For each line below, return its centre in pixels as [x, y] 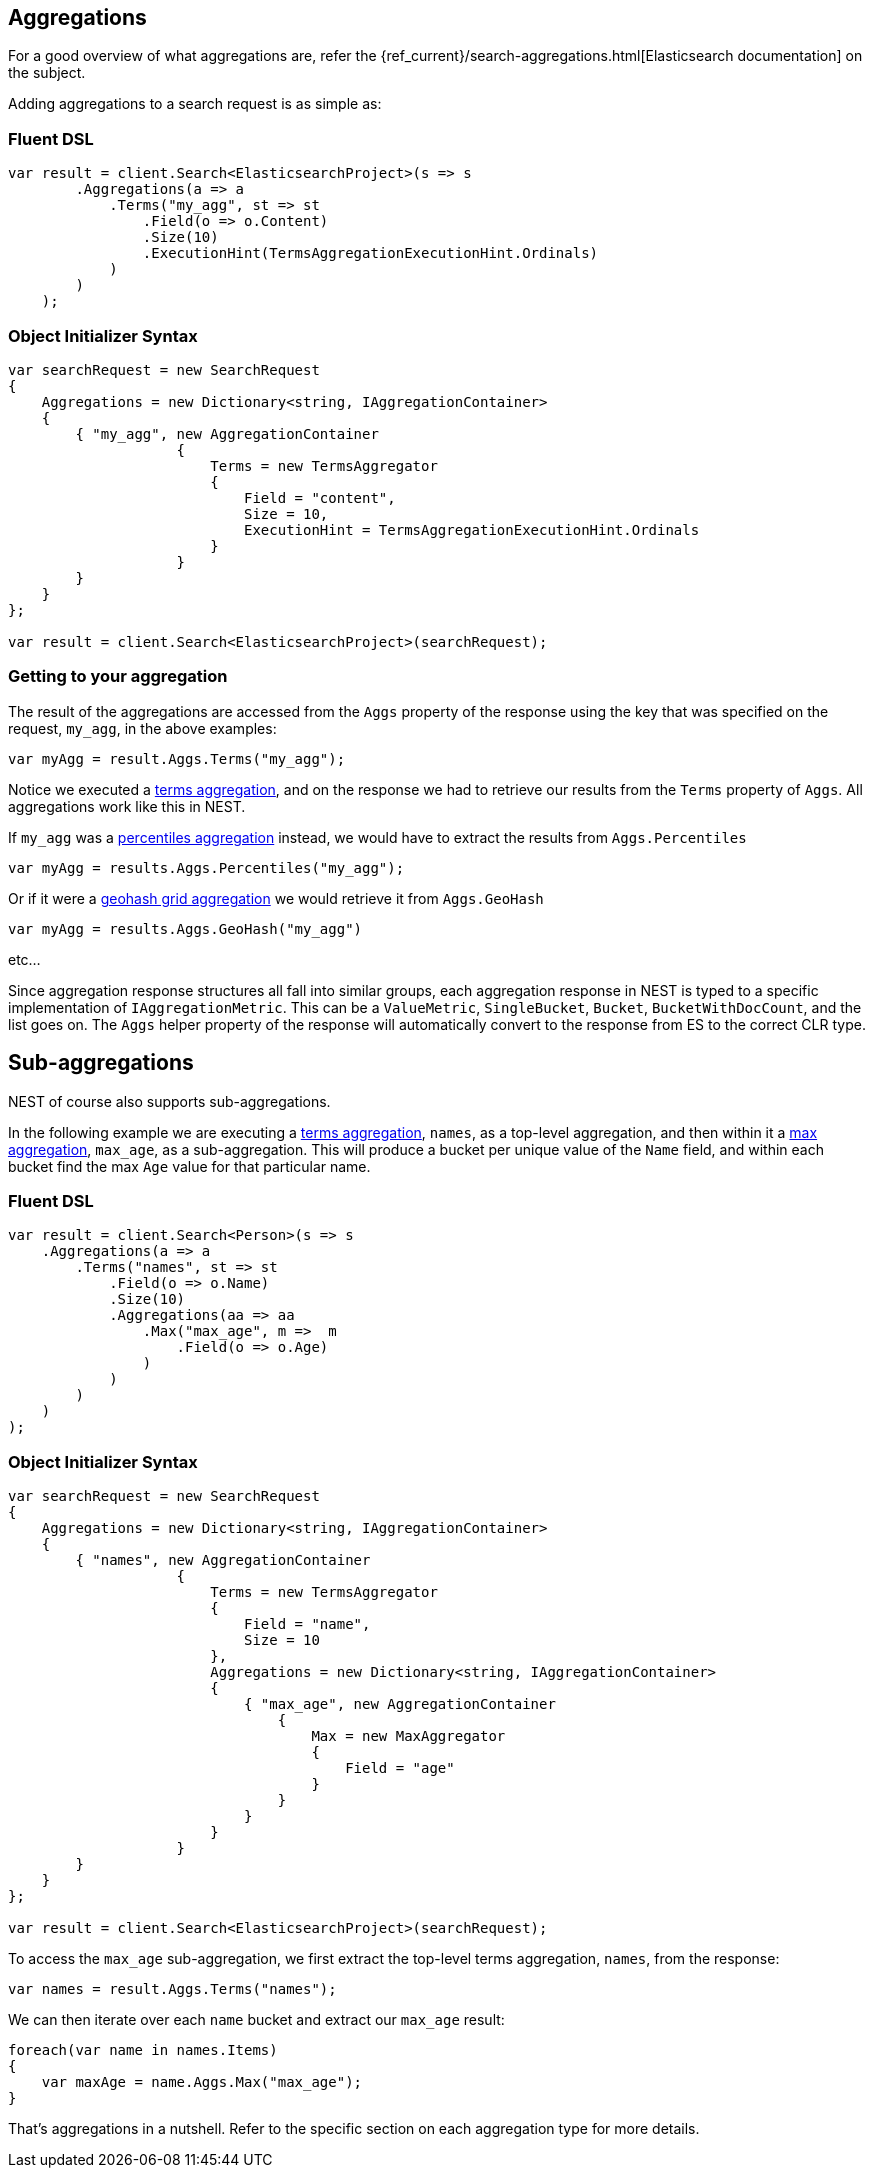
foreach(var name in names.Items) [143, 2050]
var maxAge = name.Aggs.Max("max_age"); [202, 2082]
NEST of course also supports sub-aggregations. [169, 1101]
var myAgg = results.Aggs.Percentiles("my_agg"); [206, 867]
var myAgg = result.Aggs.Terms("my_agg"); [177, 758]
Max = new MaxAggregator [408, 1736]
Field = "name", [307, 1624]
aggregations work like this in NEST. [127, 806]
